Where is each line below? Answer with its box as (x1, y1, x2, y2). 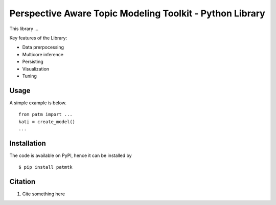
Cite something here (22, 191, 65, 197)
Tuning (22, 73, 37, 79)
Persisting (22, 59, 43, 65)
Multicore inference (22, 51, 64, 57)
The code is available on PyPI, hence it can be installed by (9, 152, 132, 158)
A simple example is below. (9, 100, 66, 106)
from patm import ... (18, 111, 73, 118)
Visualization (22, 65, 50, 72)
